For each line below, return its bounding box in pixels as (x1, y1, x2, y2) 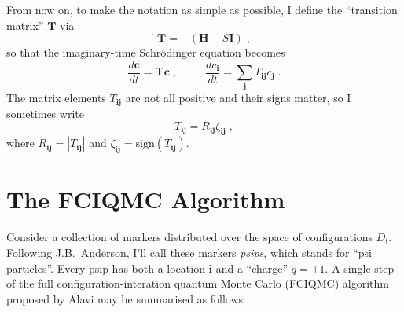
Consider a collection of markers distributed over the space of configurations (6, 229, 373, 245)
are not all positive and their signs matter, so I (125, 89, 351, 105)
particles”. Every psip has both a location (6, 259, 205, 276)
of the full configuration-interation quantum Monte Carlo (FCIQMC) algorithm (6, 275, 389, 292)
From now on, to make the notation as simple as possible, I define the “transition (6, 2, 398, 17)
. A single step (325, 259, 395, 276)
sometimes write (6, 105, 84, 122)
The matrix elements (6, 89, 106, 105)
